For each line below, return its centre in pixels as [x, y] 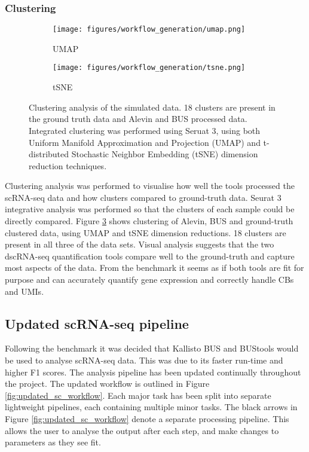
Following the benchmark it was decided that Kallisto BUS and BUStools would [152, 348]
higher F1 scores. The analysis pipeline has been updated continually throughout [153, 372]
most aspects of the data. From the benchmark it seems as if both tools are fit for [154, 268]
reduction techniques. [68, 165]
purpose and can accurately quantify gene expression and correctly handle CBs [149, 280]
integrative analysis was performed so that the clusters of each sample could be [150, 209]
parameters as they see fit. [53, 442]
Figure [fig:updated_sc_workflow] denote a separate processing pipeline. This [147, 418]
